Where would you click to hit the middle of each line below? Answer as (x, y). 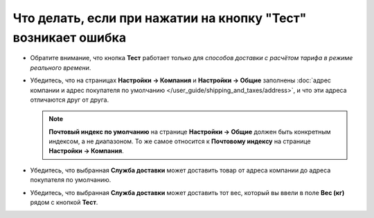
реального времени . (61, 67)
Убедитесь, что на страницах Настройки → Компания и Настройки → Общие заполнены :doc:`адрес (181, 80)
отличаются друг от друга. (70, 100)
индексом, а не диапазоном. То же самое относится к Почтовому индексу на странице (180, 141)
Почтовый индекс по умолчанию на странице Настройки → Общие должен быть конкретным (190, 131)
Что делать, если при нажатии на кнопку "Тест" (160, 18)
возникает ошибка (70, 37)
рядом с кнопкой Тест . (64, 202)
